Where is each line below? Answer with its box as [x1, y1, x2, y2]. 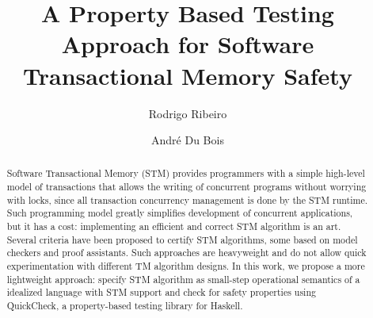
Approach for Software [61, 28, 314, 60]
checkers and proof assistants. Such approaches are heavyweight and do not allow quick [6, 246, 367, 259]
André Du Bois [151, 132, 224, 148]
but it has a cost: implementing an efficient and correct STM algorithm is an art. [6, 220, 341, 233]
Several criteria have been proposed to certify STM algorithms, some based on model [6, 232, 358, 246]
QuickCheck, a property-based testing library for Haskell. [6, 299, 243, 312]
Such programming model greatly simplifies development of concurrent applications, [6, 206, 353, 220]
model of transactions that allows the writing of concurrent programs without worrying [6, 180, 367, 193]
